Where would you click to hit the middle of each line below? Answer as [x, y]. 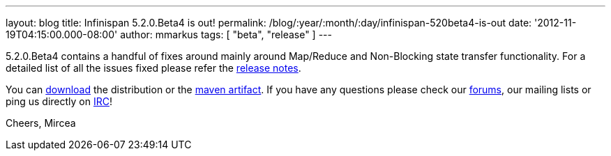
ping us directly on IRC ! [59, 101]
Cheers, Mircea [41, 123]
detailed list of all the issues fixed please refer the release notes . [153, 68]
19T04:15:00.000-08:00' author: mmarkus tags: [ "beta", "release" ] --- [169, 34]
